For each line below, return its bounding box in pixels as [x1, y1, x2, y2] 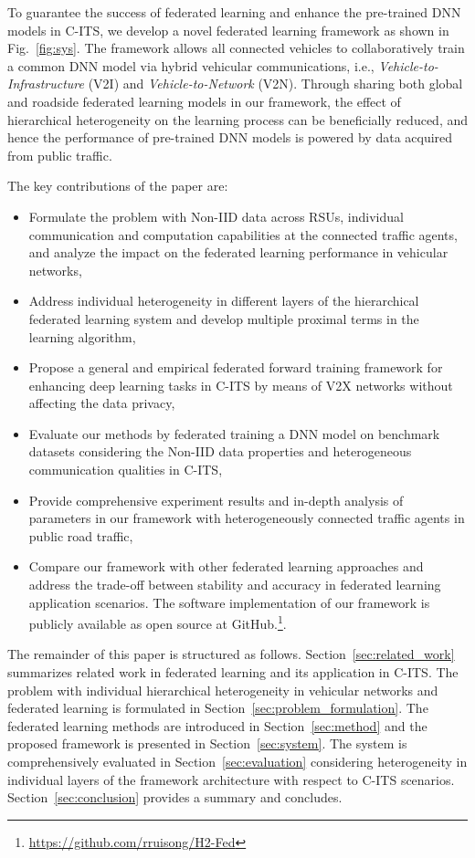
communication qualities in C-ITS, [28, 460, 223, 479]
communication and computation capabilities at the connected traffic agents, [28, 225, 458, 244]
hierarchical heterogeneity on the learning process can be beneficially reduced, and [7, 110, 469, 129]
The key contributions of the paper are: [7, 176, 228, 195]
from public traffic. [7, 145, 112, 164]
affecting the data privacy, [28, 393, 175, 413]
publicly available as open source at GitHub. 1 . [28, 612, 287, 633]
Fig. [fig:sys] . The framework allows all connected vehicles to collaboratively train [7, 38, 465, 58]
